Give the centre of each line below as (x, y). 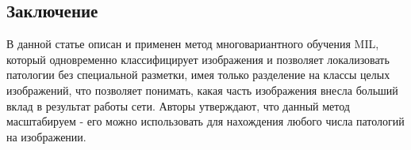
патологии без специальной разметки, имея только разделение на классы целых (198, 75)
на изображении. (46, 136)
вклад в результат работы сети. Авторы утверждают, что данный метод (178, 105)
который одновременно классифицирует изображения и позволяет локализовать (198, 59)
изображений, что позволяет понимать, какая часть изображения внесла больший (202, 90)
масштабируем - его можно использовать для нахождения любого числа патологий (205, 121)
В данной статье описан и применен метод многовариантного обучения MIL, (193, 44)
